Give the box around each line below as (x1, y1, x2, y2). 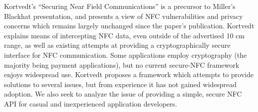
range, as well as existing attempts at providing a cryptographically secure (4, 40, 231, 50)
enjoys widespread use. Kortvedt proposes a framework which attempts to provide (4, 69, 254, 80)
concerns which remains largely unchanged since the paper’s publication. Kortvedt (4, 20, 255, 31)
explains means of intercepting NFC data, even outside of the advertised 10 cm (4, 30, 245, 40)
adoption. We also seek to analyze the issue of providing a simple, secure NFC (4, 89, 242, 99)
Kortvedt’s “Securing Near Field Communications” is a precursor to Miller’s (4, 1, 236, 11)
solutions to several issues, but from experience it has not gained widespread (4, 79, 237, 89)
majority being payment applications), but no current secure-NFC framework (4, 59, 240, 70)
